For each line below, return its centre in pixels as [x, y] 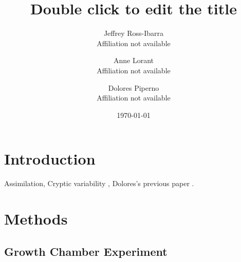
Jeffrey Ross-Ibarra [134, 33]
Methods [36, 218]
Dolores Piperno [134, 87]
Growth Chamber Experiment [86, 251]
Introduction [50, 159]
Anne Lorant [134, 60]
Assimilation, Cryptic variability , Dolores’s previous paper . [99, 183]
